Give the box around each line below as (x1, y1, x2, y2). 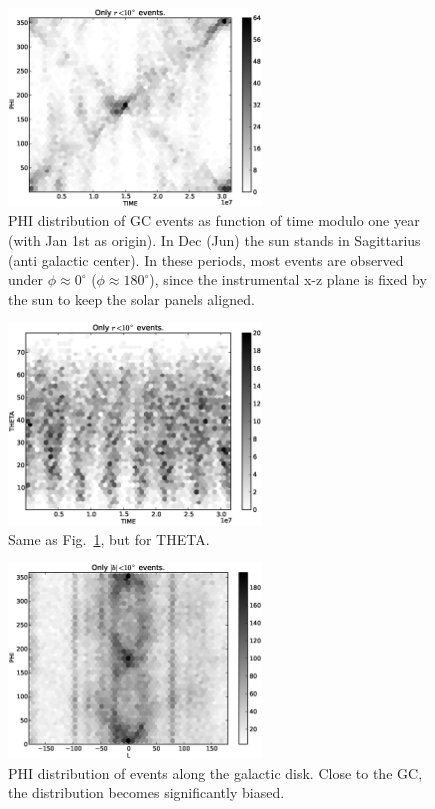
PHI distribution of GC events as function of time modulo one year (8, 210, 420, 231)
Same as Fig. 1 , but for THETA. (8, 528, 210, 549)
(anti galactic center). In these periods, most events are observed (8, 249, 404, 270)
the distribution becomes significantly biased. (8, 782, 285, 803)
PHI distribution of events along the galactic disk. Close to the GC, (8, 762, 423, 783)
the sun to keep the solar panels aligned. (8, 288, 255, 309)
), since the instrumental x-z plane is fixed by (149, 269, 427, 290)
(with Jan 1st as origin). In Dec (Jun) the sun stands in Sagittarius (8, 229, 421, 250)
